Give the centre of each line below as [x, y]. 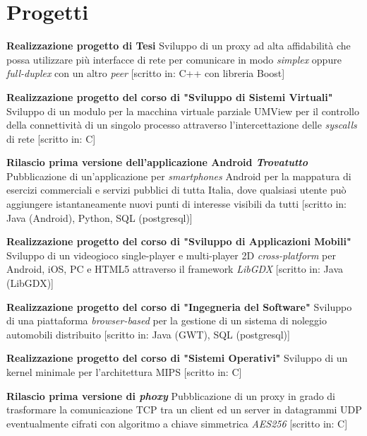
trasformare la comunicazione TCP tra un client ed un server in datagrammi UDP [184, 410]
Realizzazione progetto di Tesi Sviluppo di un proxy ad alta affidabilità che [179, 46]
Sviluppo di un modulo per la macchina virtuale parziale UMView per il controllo [183, 111]
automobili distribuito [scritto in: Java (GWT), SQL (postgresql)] [148, 334]
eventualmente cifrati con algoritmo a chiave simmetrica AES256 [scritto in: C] [177, 423]
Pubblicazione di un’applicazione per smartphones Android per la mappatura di [179, 176]
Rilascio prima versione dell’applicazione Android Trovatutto [157, 162]
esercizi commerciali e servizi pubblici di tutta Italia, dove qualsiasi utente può [176, 190]
